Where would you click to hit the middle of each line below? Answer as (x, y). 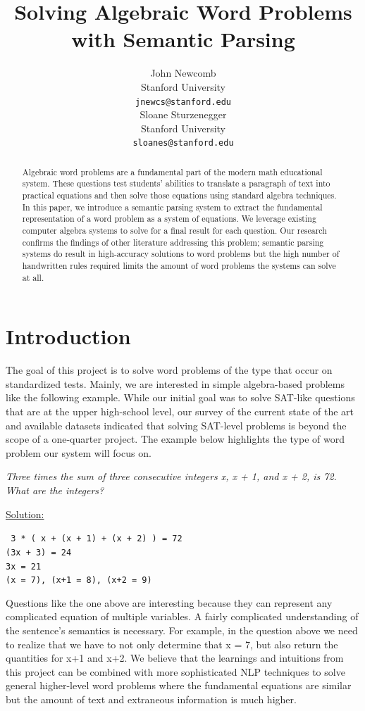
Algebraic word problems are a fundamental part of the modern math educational (172, 171)
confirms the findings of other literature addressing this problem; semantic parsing (173, 242)
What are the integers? (55, 490)
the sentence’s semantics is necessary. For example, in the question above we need (182, 630)
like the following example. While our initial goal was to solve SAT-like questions (180, 397)
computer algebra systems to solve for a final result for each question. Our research (174, 231)
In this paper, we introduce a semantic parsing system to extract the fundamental (172, 207)
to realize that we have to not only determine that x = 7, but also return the (172, 644)
